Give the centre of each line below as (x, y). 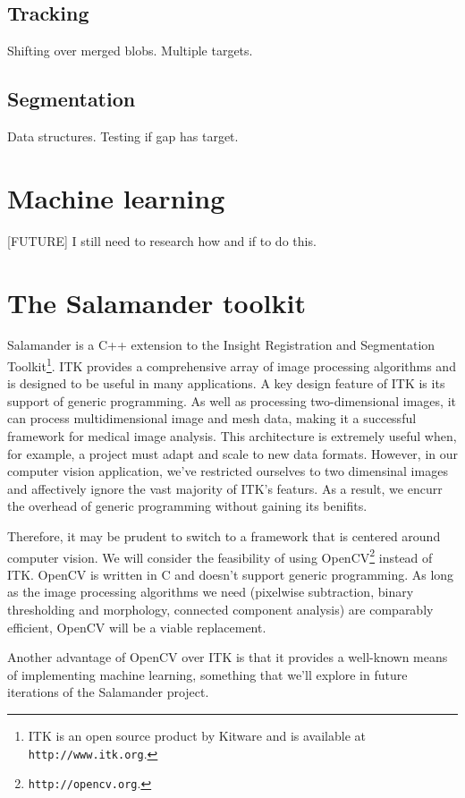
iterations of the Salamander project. (108, 692)
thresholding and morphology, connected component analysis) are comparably (220, 610)
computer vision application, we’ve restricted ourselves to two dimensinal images (228, 471)
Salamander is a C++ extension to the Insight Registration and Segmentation (221, 345)
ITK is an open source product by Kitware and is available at (197, 736)
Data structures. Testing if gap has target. (123, 136)
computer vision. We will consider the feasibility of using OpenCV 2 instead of (220, 556)
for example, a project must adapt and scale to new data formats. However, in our (233, 453)
